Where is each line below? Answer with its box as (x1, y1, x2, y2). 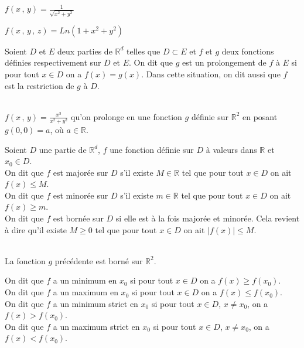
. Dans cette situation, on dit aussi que (141, 68, 281, 80)
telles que (127, 45, 160, 57)
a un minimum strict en (53, 297, 138, 309)
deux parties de (57, 45, 112, 57)
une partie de (39, 143, 87, 155)
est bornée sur (53, 212, 104, 224)
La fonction (5, 254, 46, 267)
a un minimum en (53, 274, 117, 286)
